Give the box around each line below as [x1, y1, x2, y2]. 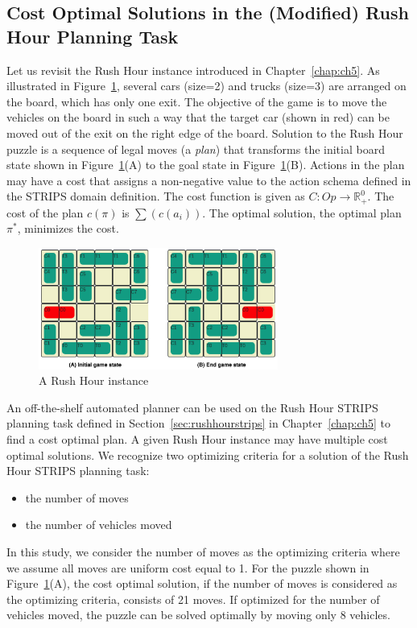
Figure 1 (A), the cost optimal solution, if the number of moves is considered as [6, 575, 398, 592]
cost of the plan [6, 204, 84, 221]
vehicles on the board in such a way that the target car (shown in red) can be [6, 109, 390, 126]
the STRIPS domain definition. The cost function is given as [6, 188, 305, 205]
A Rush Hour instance [39, 372, 149, 389]
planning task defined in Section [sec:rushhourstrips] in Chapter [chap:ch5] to [6, 415, 391, 432]
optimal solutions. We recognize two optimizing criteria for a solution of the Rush [6, 446, 409, 463]
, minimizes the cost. [17, 220, 119, 237]
